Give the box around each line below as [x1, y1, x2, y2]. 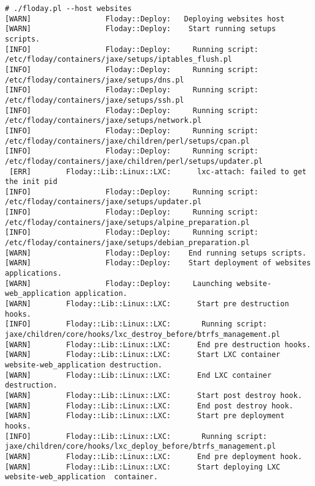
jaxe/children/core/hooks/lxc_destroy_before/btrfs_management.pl [5, 330, 281, 339]
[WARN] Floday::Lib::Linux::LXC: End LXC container [5, 370, 272, 380]
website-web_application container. [5, 473, 158, 482]
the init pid [5, 177, 57, 186]
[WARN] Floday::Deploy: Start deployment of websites [5, 259, 311, 268]
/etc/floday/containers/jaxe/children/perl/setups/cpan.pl [5, 136, 250, 145]
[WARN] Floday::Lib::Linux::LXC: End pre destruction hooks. [5, 340, 311, 349]
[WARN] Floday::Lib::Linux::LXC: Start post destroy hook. [5, 391, 302, 400]
